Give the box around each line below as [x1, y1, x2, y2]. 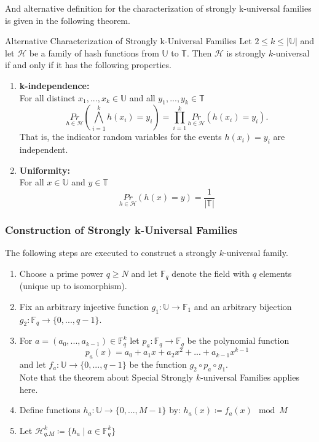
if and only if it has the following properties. [5, 58, 171, 71]
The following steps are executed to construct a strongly [5, 246, 217, 259]
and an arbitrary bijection [194, 300, 292, 312]
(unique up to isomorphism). [19, 279, 127, 292]
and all [129, 91, 156, 104]
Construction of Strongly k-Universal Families [5, 222, 238, 237]
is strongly [226, 46, 266, 59]
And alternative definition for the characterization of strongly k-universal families [5, 2, 312, 14]
